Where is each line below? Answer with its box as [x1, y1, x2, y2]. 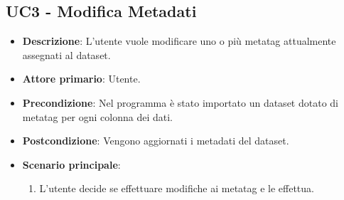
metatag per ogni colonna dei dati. [22, 109, 173, 124]
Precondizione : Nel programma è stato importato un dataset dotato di [22, 95, 338, 110]
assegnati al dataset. [22, 47, 111, 62]
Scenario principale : [22, 157, 121, 172]
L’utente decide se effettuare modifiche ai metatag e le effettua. [39, 181, 314, 196]
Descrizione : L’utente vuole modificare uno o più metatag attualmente [22, 33, 336, 48]
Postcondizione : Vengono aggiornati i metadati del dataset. [22, 133, 289, 148]
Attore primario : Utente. [22, 71, 141, 86]
